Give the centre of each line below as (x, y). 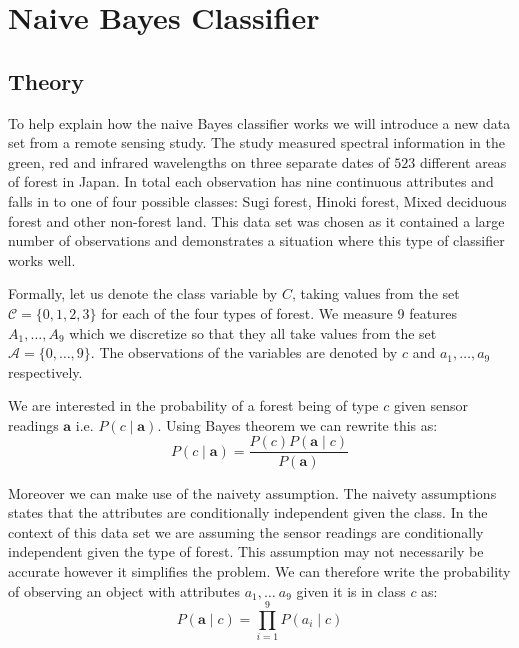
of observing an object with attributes (124, 590)
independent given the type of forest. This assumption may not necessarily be (246, 551)
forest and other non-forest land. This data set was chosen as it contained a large (256, 220)
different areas (463, 161)
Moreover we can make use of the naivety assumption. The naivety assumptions (252, 492)
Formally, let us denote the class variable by (143, 293)
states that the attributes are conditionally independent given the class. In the (248, 512)
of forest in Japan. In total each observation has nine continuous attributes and (251, 181)
